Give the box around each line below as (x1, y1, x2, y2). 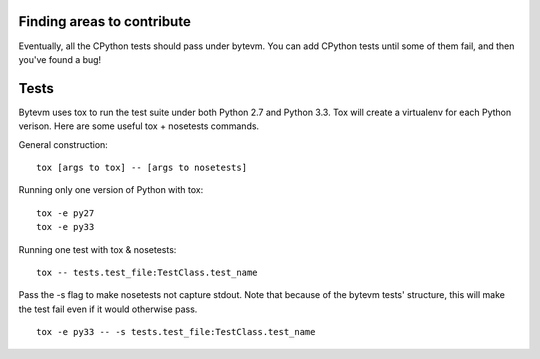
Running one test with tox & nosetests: (18, 243, 177, 255)
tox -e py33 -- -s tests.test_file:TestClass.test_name (36, 326, 316, 338)
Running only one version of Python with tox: (18, 184, 204, 196)
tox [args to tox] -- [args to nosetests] (36, 161, 248, 173)
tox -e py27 (36, 207, 95, 219)
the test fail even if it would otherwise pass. (18, 303, 198, 315)
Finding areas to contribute (18, 13, 192, 30)
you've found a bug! (18, 53, 102, 65)
